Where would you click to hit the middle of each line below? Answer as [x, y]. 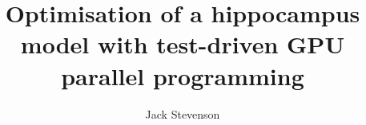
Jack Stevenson [183, 113]
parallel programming [183, 75]
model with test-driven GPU [183, 44]
